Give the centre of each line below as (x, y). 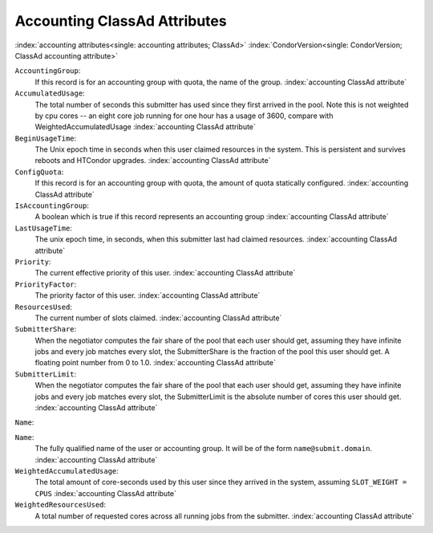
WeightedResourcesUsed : (61, 505)
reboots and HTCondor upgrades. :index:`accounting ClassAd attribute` (153, 161)
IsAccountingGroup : (52, 205)
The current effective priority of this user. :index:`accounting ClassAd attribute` (165, 273)
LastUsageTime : (43, 228)
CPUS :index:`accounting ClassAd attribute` (105, 493)
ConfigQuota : (39, 172)
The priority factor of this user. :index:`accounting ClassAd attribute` (148, 295)
